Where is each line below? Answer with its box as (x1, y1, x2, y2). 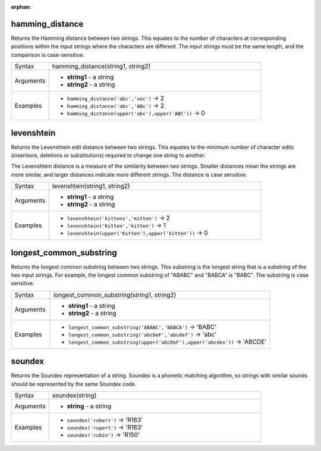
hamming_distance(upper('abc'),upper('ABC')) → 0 (67, 109, 205, 117)
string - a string (67, 402, 112, 411)
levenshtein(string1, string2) (52, 182, 130, 190)
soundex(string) (52, 392, 97, 400)
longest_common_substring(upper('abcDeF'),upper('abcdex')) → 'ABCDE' (68, 337, 267, 346)
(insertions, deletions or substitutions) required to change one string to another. (11, 152, 206, 159)
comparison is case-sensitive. (11, 51, 85, 58)
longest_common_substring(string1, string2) (53, 290, 177, 299)
